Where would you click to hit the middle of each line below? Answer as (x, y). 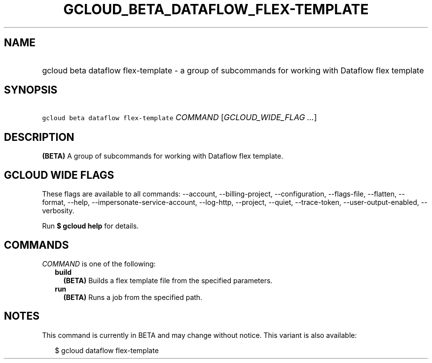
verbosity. (58, 211)
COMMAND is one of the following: (99, 264)
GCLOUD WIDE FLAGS (59, 175)
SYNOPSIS (31, 90)
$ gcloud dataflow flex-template (107, 350)
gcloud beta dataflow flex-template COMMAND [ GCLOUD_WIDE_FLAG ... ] (180, 117)
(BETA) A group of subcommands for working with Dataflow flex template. (163, 156)
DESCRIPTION (39, 137)
